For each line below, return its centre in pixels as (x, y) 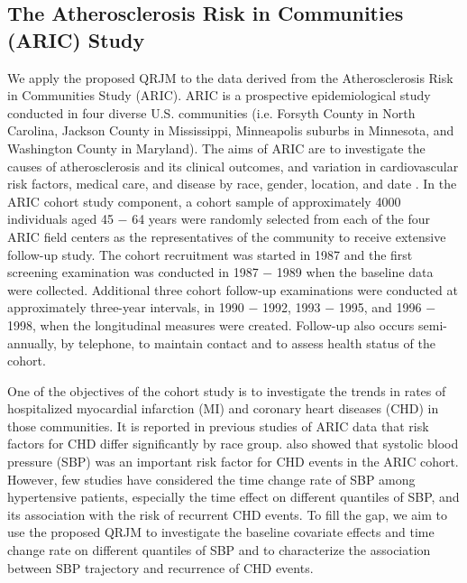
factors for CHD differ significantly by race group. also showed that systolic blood (233, 444)
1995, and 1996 (380, 307)
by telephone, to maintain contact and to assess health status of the (248, 342)
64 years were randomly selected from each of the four (281, 219)
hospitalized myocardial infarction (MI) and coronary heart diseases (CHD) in (223, 408)
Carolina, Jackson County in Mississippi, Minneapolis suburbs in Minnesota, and (231, 130)
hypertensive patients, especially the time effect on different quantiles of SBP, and (233, 497)
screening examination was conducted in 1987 (133, 272)
